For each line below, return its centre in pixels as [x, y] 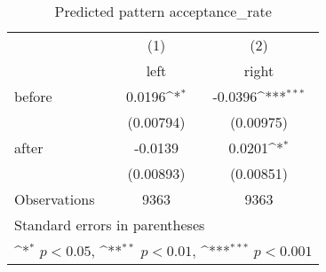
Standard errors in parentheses [110, 225]
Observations [55, 199]
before [33, 96]
